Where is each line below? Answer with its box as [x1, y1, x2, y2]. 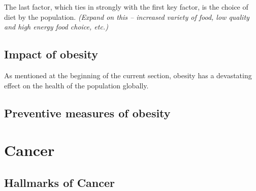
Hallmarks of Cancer [4, 174, 115, 190]
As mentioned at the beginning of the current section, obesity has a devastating [4, 70, 252, 80]
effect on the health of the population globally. [4, 80, 149, 90]
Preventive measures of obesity [4, 105, 171, 120]
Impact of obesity [4, 46, 99, 62]
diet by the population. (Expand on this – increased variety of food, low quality [4, 11, 249, 22]
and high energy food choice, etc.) [4, 21, 108, 32]
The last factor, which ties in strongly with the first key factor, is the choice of [4, 2, 248, 12]
